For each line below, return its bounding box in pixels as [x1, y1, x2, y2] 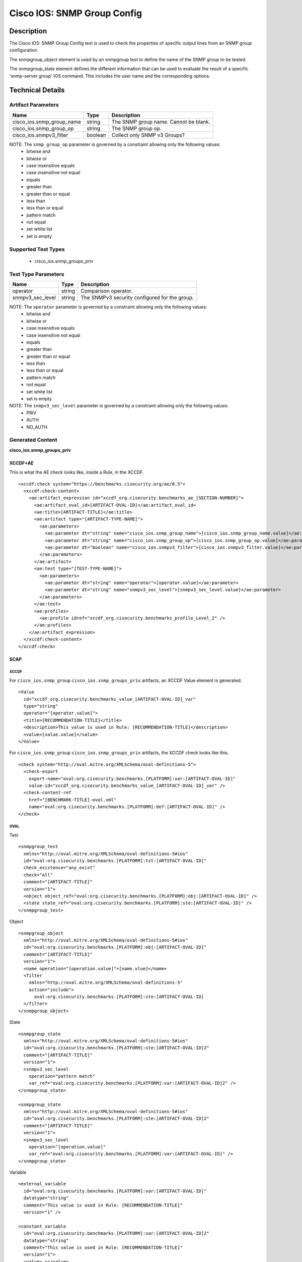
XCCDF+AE [9, 460, 34, 466]
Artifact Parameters [9, 101, 59, 109]
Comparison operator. [81, 287, 133, 294]
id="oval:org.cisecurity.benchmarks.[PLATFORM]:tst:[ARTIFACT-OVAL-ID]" [23, 858, 207, 864]
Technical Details [9, 86, 65, 94]
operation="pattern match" [28, 1073, 96, 1079]
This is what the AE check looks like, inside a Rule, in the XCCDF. [9, 469, 144, 476]
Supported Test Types [9, 245, 65, 252]
